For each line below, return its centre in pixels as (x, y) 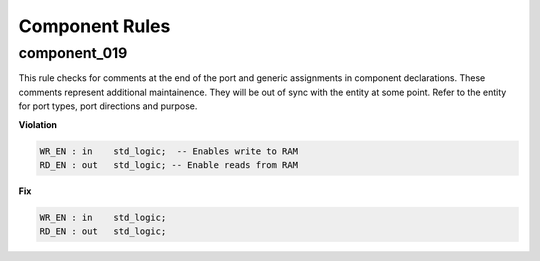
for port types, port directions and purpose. (108, 106)
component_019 (73, 53)
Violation (37, 124)
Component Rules (94, 26)
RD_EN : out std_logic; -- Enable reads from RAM (169, 164)
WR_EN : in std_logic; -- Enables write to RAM (169, 151)
